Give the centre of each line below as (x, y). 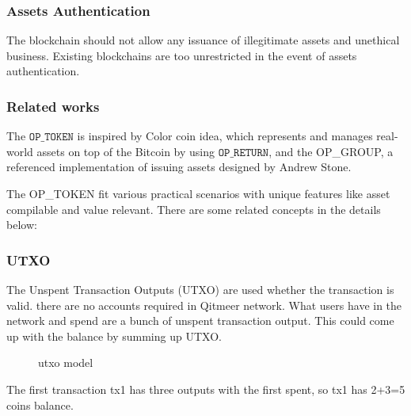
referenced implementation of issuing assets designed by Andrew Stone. (179, 167)
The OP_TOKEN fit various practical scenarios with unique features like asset (198, 193)
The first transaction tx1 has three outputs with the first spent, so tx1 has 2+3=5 (206, 389)
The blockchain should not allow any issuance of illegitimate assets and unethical (203, 40)
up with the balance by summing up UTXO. (114, 336)
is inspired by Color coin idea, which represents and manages (225, 136)
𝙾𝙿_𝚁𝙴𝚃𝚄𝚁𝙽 (244, 153)
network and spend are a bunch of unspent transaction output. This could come (200, 321)
